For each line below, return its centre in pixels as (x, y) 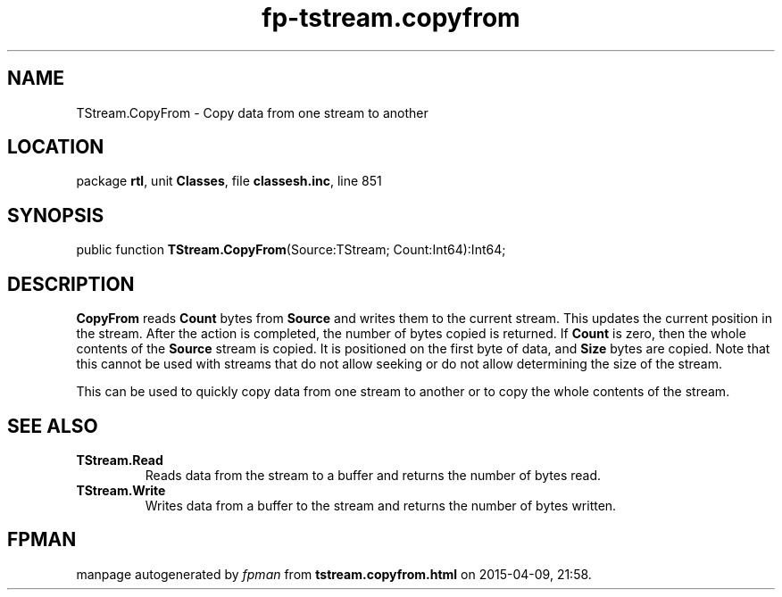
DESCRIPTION (71, 284)
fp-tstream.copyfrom (391, 18)
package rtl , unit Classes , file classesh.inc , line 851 (229, 181)
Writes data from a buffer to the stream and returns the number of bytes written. (381, 505)
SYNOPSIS (56, 215)
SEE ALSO (53, 426)
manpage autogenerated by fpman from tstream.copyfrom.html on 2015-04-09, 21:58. (334, 574)
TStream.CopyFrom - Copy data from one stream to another (252, 112)
